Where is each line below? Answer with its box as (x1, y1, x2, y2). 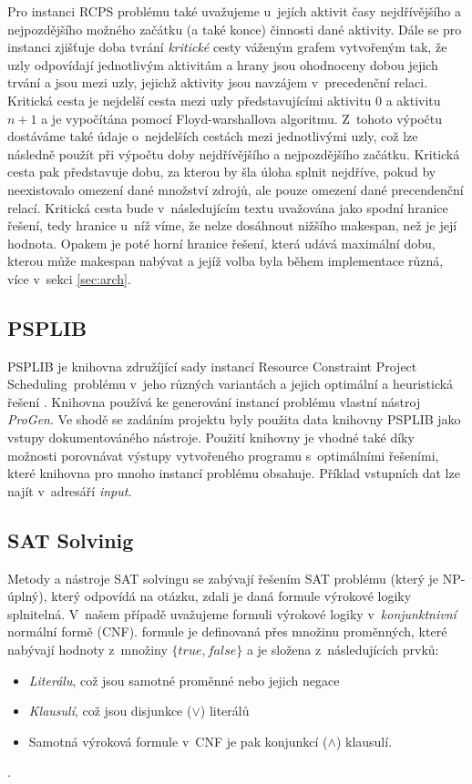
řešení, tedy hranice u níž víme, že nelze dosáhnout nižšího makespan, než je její (7, 216, 457, 235)
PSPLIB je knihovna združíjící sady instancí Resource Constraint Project (7, 356, 417, 375)
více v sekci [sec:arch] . (7, 269, 131, 288)
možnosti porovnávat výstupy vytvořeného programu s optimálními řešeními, (7, 445, 439, 464)
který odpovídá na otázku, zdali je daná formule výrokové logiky (51, 586, 412, 606)
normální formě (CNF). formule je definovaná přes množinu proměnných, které (7, 622, 447, 641)
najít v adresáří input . (7, 481, 132, 500)
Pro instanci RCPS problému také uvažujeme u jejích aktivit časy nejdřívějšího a (7, 2, 461, 20)
